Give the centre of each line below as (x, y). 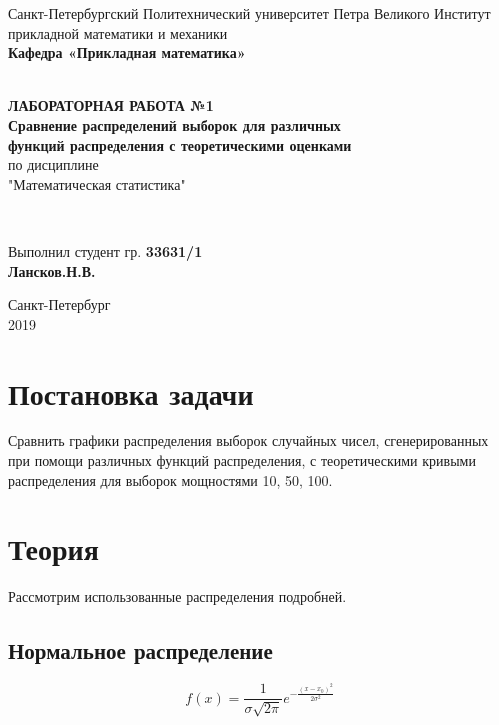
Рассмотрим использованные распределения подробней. (177, 596)
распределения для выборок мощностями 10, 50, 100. (170, 479)
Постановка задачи (131, 392)
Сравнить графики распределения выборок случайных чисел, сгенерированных (248, 440)
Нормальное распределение (140, 650)
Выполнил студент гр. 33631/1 (105, 250)
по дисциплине (53, 164)
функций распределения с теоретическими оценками (180, 144)
